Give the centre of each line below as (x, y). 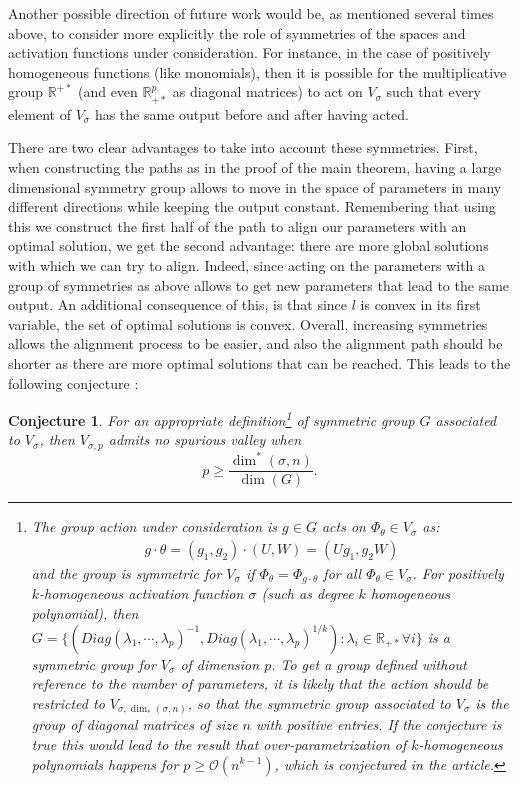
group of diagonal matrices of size (134, 724)
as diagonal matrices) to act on (267, 91)
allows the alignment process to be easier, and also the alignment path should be (255, 343)
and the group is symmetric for (126, 573)
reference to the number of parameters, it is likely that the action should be (260, 683)
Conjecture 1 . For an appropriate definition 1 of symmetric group (211, 418)
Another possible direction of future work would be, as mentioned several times (251, 13)
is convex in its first (420, 304)
